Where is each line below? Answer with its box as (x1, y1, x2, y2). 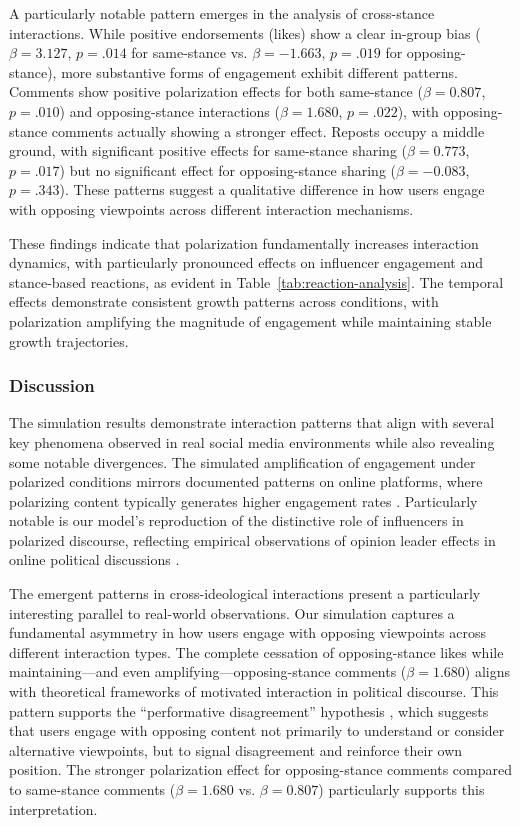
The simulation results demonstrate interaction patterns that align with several (9, 412, 495, 433)
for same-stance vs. (131, 42, 248, 63)
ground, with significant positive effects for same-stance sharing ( (9, 140, 408, 161)
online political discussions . (9, 549, 180, 570)
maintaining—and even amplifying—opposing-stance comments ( (9, 661, 407, 682)
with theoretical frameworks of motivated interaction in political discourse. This (9, 681, 499, 702)
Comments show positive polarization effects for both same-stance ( (9, 81, 423, 102)
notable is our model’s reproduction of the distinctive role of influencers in (9, 510, 464, 531)
